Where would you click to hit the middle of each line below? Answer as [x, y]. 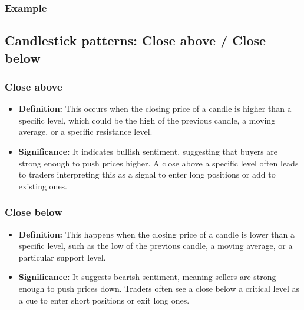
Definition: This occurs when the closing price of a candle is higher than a [155, 109]
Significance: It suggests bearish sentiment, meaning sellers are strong [147, 277]
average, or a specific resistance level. [85, 131]
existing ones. [43, 186]
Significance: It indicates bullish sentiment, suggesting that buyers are [148, 151]
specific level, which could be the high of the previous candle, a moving [147, 120]
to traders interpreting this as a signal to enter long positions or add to [147, 174]
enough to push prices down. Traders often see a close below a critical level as [159, 288]
